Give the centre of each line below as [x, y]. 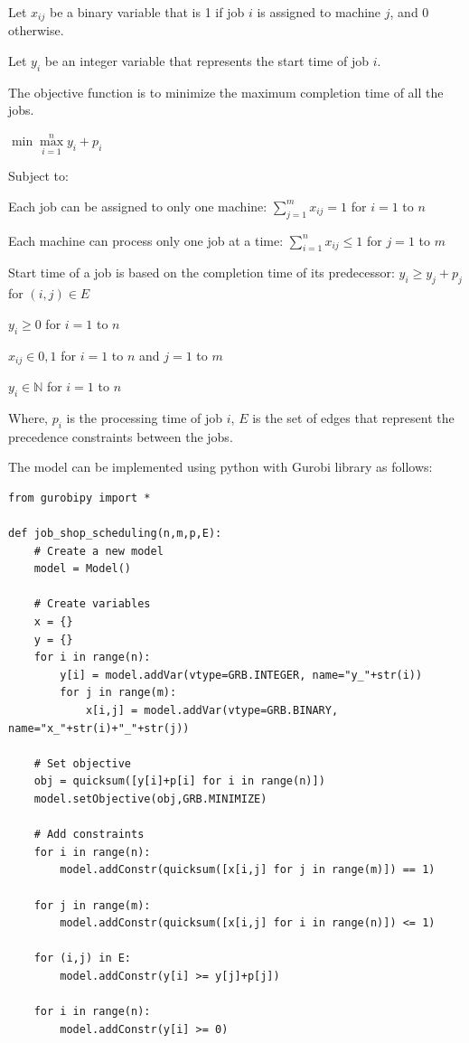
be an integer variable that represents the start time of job [206, 61]
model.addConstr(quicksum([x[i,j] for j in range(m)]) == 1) [248, 870]
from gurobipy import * [80, 498]
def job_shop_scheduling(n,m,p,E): [115, 534]
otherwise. [36, 30]
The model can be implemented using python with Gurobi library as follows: [220, 467]
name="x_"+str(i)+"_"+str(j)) [99, 728]
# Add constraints [89, 835]
